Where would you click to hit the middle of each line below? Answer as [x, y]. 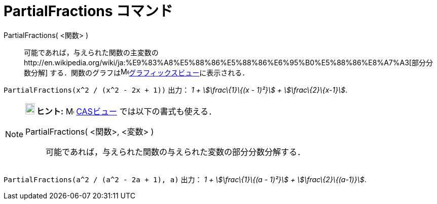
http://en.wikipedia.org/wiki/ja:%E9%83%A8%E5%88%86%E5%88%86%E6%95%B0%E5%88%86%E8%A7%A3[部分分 [228, 62]
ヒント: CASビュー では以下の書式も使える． [126, 111]
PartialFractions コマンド [88, 11]
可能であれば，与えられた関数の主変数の [91, 52]
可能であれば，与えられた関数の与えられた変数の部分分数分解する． [175, 152]
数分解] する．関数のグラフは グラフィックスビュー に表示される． [137, 72]
